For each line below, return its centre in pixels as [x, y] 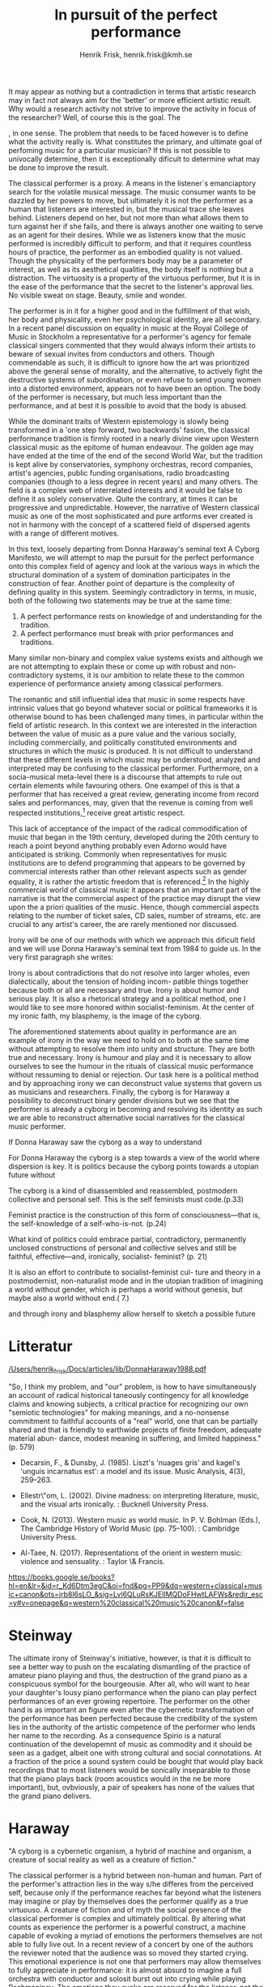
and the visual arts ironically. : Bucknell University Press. [114, 1504]
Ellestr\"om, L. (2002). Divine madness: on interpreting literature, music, [140, 1495]
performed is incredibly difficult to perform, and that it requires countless [130, 243]
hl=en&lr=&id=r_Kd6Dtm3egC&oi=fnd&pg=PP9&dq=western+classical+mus [136, 1585]
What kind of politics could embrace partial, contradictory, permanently [127, 1239]
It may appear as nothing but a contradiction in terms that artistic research [132, 92]
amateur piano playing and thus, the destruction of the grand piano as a [128, 1675]
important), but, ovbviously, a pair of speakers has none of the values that [132, 1787]
